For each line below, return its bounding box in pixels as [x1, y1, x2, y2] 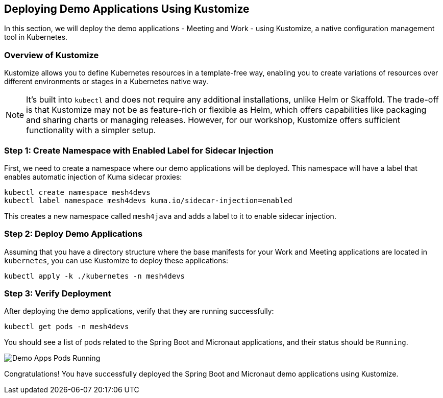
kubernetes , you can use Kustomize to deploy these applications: [4, 256, 228, 265]
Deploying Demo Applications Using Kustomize [4, 3, 250, 15]
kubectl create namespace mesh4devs [4, 188, 151, 196]
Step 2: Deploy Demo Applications [4, 229, 143, 239]
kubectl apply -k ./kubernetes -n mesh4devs [4, 271, 185, 280]
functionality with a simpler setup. [26, 125, 156, 136]
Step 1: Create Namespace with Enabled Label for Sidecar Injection [4, 145, 274, 156]
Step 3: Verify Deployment [4, 288, 111, 299]
